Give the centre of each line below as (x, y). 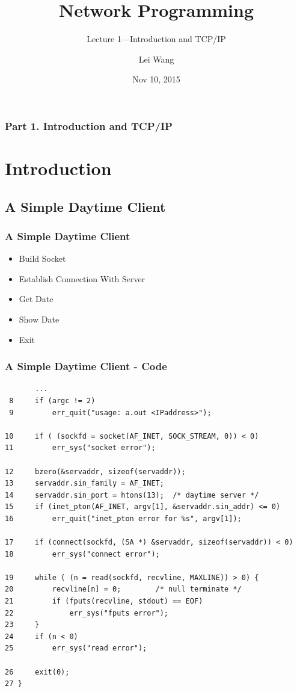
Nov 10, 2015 (156, 79)
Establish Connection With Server (82, 278)
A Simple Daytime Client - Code (86, 366)
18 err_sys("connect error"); (82, 554)
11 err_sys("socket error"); (80, 448)
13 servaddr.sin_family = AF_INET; (84, 483)
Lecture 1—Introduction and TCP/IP (156, 39)
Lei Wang (156, 59)
